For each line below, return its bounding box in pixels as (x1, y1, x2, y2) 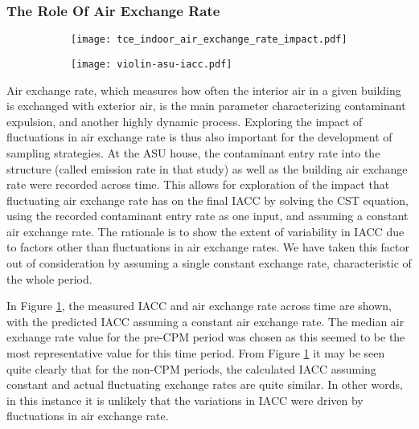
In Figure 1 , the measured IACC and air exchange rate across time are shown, (6, 297, 392, 314)
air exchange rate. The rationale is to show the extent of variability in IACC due (6, 223, 405, 239)
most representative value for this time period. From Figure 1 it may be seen (6, 345, 385, 362)
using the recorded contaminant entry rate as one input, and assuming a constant (6, 207, 409, 224)
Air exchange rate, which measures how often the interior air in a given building (6, 81, 401, 98)
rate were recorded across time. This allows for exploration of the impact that (6, 176, 390, 193)
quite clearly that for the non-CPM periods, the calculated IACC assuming (6, 360, 376, 377)
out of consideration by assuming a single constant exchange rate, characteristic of (6, 255, 412, 272)
